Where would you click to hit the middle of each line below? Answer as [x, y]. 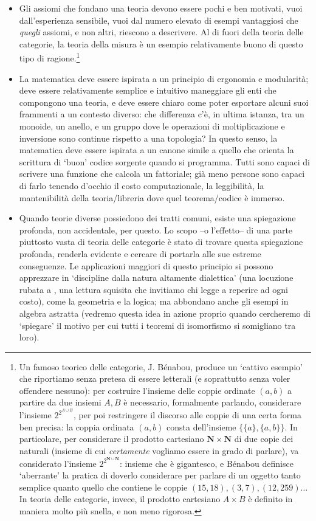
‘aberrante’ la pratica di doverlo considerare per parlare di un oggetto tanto [160, 475]
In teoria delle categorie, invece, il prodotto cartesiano [120, 499]
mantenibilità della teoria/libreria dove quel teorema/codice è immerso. [152, 197]
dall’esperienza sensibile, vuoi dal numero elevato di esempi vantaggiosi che [159, 20]
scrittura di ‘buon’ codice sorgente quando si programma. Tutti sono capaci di [164, 161]
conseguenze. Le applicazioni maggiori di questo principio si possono [146, 265]
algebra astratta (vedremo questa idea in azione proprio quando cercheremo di [165, 313]
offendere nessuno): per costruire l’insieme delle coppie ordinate [137, 390]
